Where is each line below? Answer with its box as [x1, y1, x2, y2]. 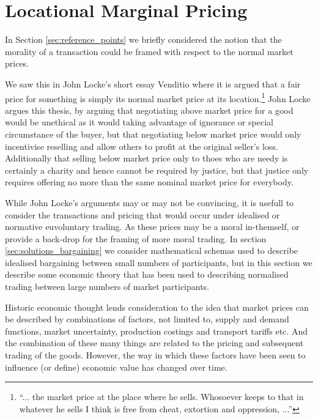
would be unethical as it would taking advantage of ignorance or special [5, 116, 273, 128]
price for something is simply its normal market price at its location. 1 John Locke [5, 90, 311, 105]
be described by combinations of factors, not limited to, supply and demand [5, 313, 289, 325]
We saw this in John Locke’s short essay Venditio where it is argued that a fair [5, 77, 301, 90]
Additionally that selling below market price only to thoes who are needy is [5, 152, 288, 165]
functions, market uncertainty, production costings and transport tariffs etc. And [5, 324, 308, 337]
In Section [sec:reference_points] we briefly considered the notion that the [5, 33, 282, 46]
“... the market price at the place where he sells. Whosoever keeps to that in [19, 390, 304, 403]
